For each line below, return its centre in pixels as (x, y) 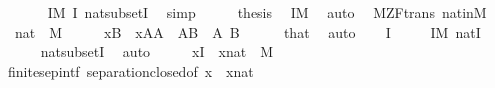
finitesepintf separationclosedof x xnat (130, 70)
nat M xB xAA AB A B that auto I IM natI (247, 31)
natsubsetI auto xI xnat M (156, 51)
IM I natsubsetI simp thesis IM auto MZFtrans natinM (267, 12)
